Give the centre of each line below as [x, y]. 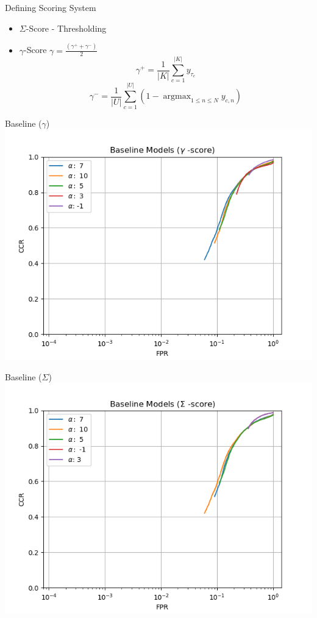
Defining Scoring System [51, 7]
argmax [177, 97]
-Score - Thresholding [66, 28]
